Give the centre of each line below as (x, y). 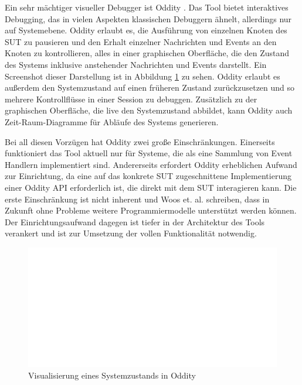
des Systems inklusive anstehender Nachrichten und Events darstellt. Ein (136, 64)
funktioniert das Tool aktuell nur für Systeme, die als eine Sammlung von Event (149, 153)
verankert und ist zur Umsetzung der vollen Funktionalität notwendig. (131, 233)
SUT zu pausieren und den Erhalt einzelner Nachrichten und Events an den (141, 41)
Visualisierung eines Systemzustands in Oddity (112, 375)
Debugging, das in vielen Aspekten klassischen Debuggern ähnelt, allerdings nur (148, 18)
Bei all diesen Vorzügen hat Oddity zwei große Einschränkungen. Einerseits (140, 141)
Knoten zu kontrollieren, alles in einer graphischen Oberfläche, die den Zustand (147, 53)
